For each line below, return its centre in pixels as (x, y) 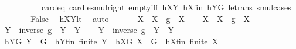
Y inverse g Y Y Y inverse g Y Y (89, 30)
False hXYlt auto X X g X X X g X (140, 18)
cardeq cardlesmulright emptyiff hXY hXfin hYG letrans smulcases (166, 7)
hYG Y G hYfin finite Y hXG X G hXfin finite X (111, 41)
